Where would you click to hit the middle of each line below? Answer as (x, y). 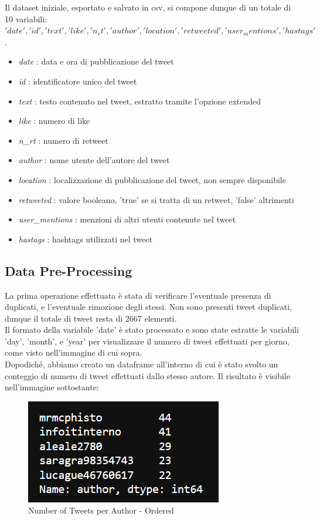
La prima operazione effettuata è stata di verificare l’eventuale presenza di (138, 295)
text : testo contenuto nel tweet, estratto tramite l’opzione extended (140, 101)
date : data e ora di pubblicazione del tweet (96, 61)
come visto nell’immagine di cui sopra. (74, 352)
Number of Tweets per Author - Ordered (101, 510)
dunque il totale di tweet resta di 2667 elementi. (91, 318)
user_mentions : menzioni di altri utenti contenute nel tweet (127, 219)
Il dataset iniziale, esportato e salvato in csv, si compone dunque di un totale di (148, 7)
